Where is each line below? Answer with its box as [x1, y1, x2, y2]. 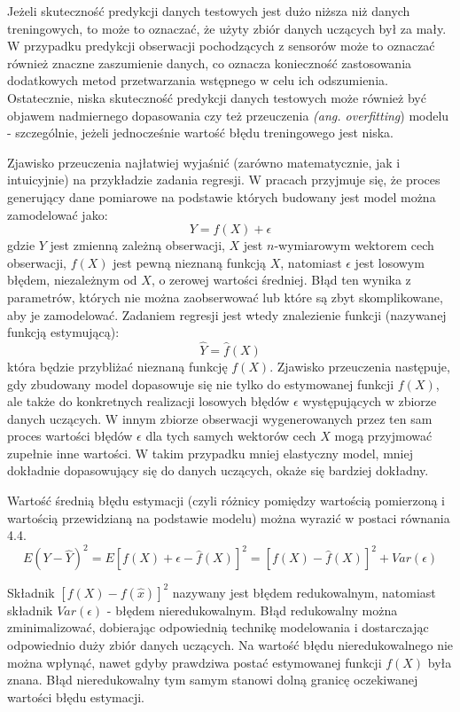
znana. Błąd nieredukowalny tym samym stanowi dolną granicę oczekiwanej [7, 670, 418, 689]
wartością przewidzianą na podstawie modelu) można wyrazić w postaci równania [7, 508, 450, 527]
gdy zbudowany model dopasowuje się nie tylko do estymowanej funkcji [7, 374, 394, 393]
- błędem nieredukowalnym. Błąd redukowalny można [106, 600, 398, 619]
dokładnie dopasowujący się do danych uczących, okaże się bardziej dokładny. [7, 461, 429, 480]
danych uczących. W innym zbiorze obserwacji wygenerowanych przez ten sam [7, 409, 433, 427]
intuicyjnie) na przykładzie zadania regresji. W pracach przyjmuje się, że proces [7, 170, 441, 189]
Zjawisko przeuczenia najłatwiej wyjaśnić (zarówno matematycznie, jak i [7, 153, 401, 171]
